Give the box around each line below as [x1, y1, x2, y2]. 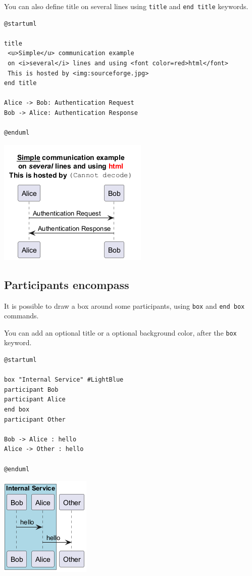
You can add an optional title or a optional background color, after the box [4, 327, 237, 338]
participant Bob [4, 386, 59, 393]
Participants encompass [4, 276, 129, 292]
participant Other [4, 416, 66, 423]
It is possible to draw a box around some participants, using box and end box [4, 300, 245, 311]
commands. [4, 310, 39, 321]
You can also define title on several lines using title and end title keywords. [4, 1, 248, 11]
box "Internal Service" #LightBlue [4, 376, 124, 384]
